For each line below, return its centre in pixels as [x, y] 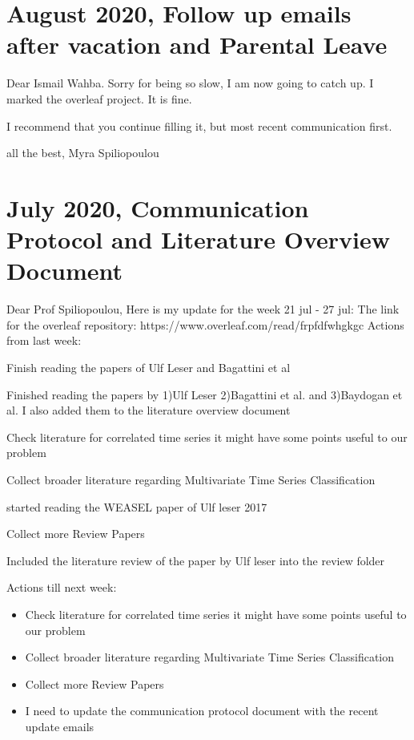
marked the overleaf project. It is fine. [99, 98]
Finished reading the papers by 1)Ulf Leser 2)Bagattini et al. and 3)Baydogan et [205, 394]
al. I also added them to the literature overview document [149, 410]
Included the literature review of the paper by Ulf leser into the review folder [196, 560]
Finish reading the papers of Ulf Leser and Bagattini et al [149, 367]
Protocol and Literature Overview [199, 239]
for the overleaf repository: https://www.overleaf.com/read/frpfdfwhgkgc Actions [205, 324]
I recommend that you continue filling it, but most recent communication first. [199, 125]
